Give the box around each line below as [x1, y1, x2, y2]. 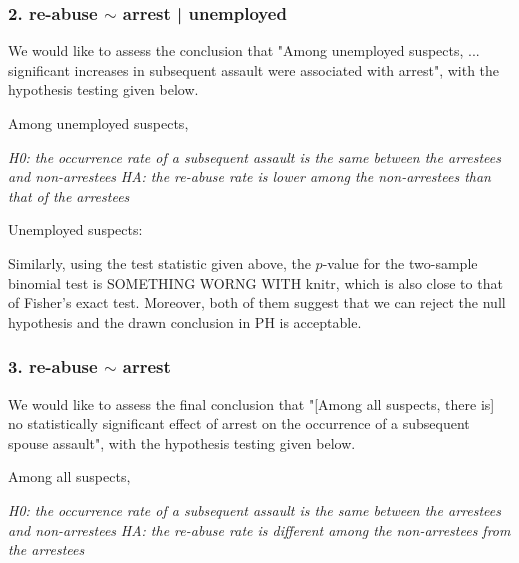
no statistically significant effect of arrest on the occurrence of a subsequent [8, 413, 470, 434]
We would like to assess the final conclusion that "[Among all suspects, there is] [8, 393, 495, 414]
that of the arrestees [8, 185, 130, 206]
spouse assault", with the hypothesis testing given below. [8, 432, 356, 453]
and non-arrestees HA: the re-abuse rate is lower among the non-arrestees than [8, 166, 491, 187]
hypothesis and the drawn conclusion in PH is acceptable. [8, 311, 362, 332]
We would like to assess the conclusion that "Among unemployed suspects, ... [8, 40, 480, 61]
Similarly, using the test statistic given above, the [8, 252, 311, 273]
